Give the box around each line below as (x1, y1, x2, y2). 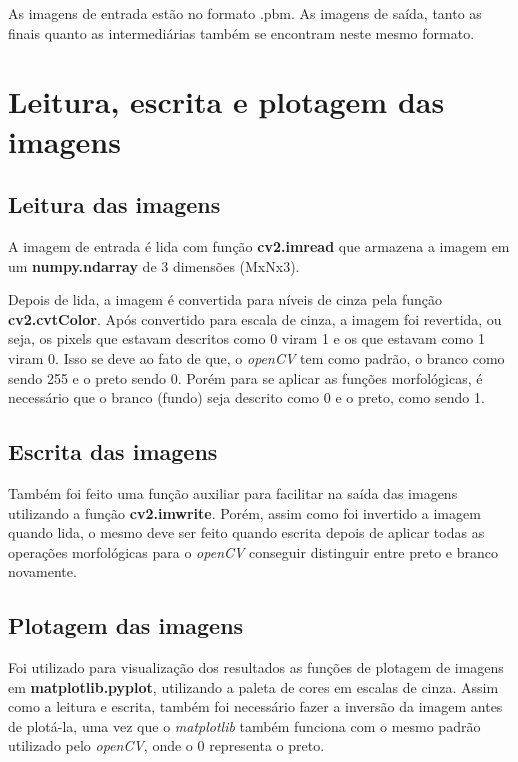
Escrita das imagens (8, 436, 218, 467)
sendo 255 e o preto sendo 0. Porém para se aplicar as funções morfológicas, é (8, 367, 483, 388)
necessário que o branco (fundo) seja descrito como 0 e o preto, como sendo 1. (8, 387, 485, 408)
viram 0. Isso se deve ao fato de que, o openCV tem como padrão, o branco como (8, 347, 505, 368)
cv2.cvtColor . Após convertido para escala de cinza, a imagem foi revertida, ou (8, 308, 502, 329)
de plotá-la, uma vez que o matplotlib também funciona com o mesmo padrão (8, 715, 481, 736)
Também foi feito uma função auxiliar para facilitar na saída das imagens (8, 482, 458, 503)
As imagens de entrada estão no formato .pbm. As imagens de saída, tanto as (8, 3, 482, 23)
